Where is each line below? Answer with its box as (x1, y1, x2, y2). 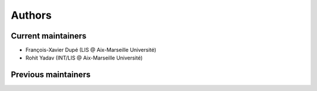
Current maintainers (11, 31, 87, 41)
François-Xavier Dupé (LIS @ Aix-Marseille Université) (25, 47, 157, 54)
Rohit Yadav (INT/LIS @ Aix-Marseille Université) (25, 54, 143, 61)
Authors (11, 9, 52, 22)
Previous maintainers (11, 70, 91, 80)
